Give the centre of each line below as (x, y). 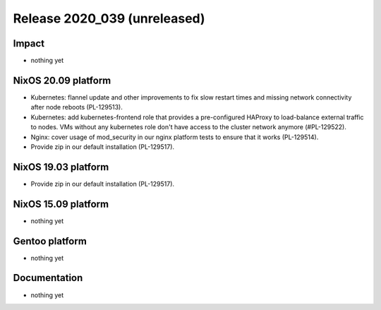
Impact (29, 43)
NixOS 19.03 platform (61, 167)
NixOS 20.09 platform (62, 80)
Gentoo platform (50, 241)
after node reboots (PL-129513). (77, 107)
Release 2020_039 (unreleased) (109, 18)
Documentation (48, 278)
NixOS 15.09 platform (61, 204)
